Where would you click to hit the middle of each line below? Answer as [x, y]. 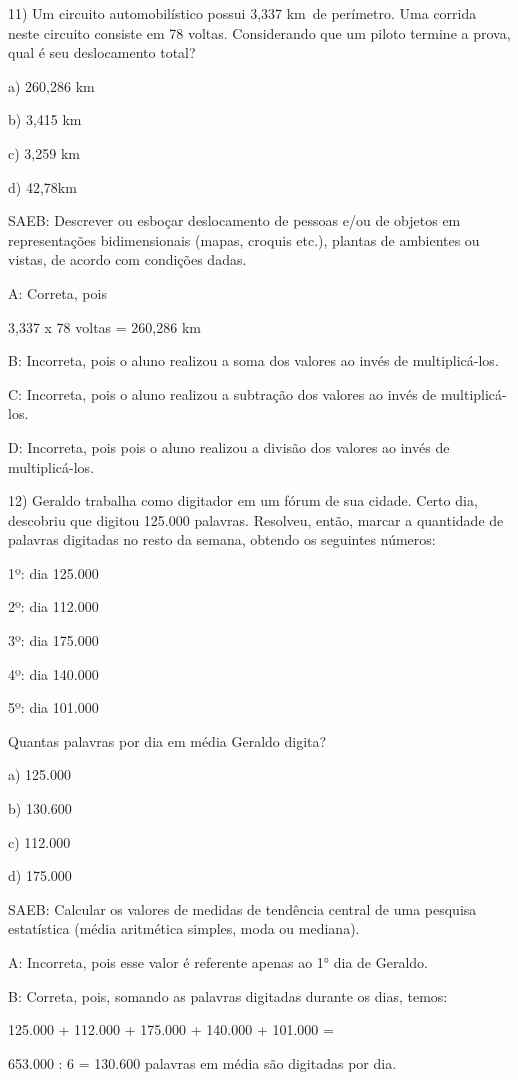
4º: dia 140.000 [53, 673]
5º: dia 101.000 [53, 707]
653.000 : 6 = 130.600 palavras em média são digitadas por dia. [202, 1062]
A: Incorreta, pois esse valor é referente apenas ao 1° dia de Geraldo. [218, 962]
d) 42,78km [42, 186]
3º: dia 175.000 [53, 640]
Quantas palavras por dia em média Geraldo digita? [167, 740]
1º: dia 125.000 [53, 572]
